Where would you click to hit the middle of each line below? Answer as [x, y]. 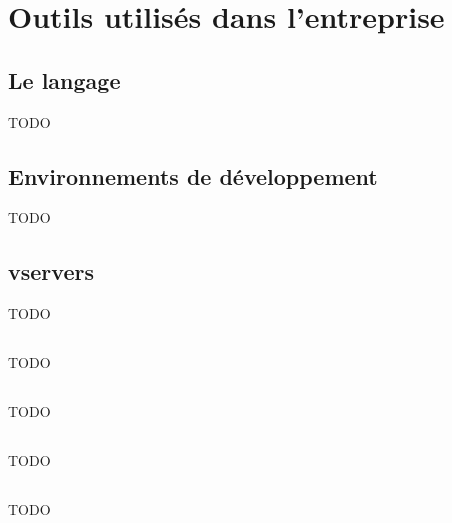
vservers [51, 271]
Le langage [64, 79]
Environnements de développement [193, 175]
